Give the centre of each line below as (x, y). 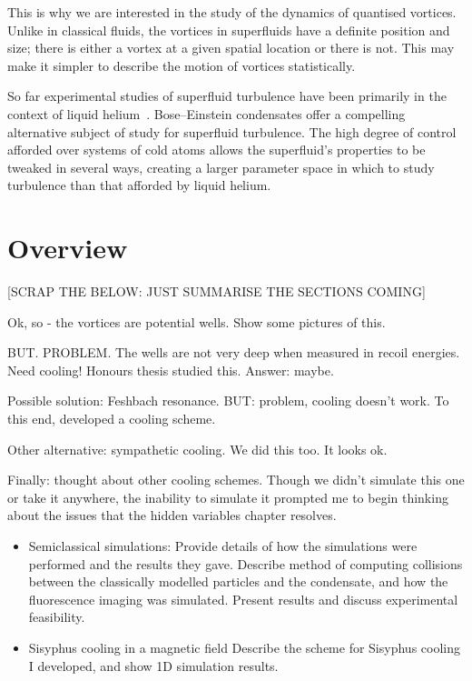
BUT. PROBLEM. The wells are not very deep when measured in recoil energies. (234, 352)
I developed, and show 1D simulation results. (153, 665)
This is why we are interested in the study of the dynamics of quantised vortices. (232, 12)
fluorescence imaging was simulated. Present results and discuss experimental (243, 599)
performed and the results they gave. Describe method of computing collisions (246, 563)
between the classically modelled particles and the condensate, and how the (238, 581)
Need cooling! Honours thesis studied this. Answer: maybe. (171, 370)
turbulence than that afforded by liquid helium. (139, 185)
